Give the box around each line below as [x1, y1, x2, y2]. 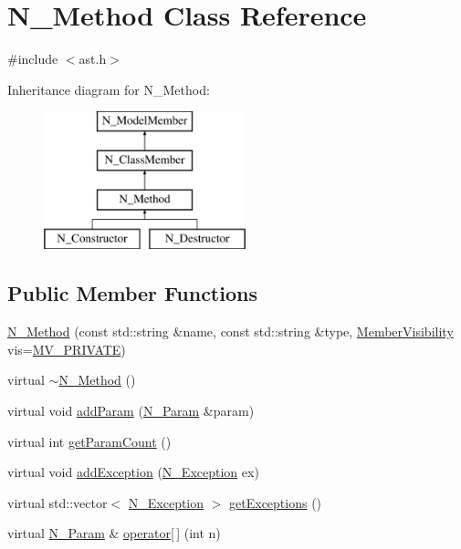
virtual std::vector [7, 492, 108, 512]
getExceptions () [229, 492, 322, 512]
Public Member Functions [7, 279, 257, 307]
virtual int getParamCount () [7, 431, 172, 451]
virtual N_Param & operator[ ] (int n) [7, 523, 221, 543]
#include [7, 49, 58, 68]
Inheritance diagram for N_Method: [7, 79, 210, 98]
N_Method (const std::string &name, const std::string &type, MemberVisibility [7, 322, 454, 341]
